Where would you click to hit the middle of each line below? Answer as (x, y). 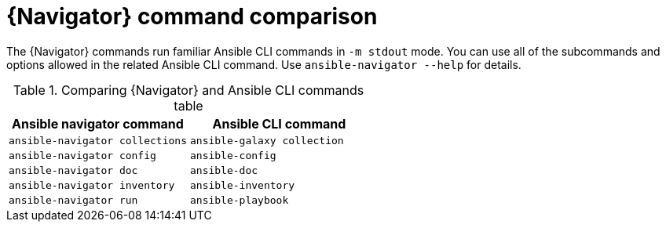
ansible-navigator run (73, 200)
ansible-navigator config (82, 155)
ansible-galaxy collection (267, 140)
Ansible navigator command (98, 123)
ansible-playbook (239, 200)
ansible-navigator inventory (92, 185)
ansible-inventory (242, 185)
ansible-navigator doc (73, 170)
